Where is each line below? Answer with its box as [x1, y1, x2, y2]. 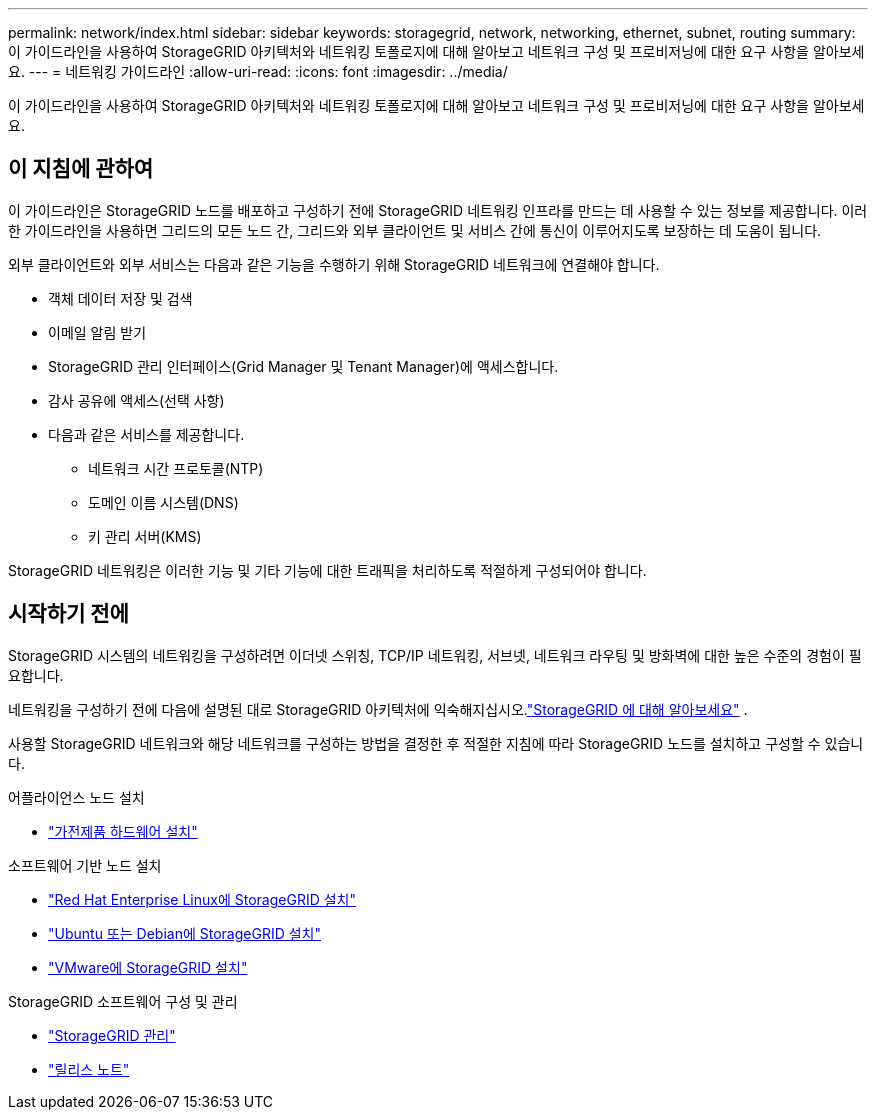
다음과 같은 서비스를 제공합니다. [48, 425, 245, 443]
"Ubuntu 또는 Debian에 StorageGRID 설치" [48, 924, 321, 942]
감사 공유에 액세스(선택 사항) [48, 391, 225, 409]
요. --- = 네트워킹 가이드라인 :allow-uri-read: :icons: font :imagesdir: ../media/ [8, 63, 508, 80]
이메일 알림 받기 [48, 323, 147, 341]
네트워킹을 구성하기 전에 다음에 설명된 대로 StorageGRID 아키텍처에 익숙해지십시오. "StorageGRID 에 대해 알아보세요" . [8, 700, 748, 718]
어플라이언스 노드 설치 [8, 788, 145, 806]
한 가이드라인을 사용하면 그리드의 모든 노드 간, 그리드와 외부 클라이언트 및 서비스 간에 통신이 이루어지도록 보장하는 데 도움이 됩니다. [8, 221, 822, 239]
